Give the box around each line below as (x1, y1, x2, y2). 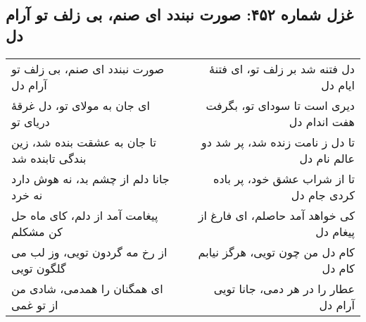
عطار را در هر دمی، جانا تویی (213, 280, 355, 297)
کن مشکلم (11, 223, 63, 240)
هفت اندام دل (289, 113, 355, 130)
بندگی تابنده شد (11, 149, 87, 166)
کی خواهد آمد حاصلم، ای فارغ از (198, 206, 355, 223)
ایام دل (321, 76, 355, 93)
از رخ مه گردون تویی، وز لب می (11, 243, 168, 260)
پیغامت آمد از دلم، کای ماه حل (11, 206, 158, 223)
